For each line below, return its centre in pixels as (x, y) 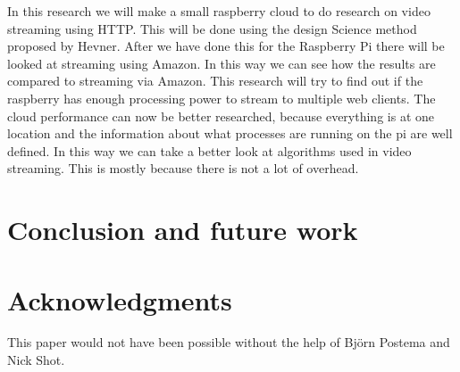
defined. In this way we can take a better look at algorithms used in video (209, 150)
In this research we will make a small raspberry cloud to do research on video (219, 11)
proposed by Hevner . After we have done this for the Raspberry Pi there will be (226, 46)
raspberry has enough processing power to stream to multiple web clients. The (222, 98)
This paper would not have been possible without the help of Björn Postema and (229, 342)
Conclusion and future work (183, 230)
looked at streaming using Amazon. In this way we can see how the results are (222, 63)
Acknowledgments (120, 299)
